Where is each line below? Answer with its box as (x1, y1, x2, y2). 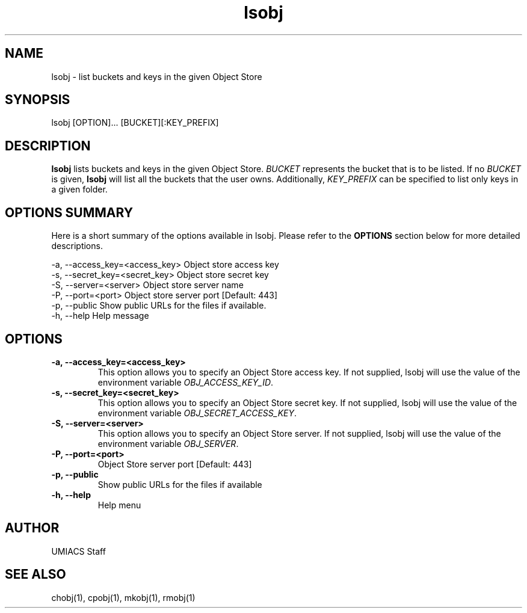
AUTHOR (5, 520, 60, 536)
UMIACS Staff (51, 546, 106, 556)
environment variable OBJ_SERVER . (97, 438, 239, 449)
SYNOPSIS (5, 92, 70, 108)
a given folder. (51, 184, 108, 195)
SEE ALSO (5, 567, 66, 582)
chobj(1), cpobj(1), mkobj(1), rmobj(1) (51, 592, 196, 603)
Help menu (97, 499, 141, 510)
